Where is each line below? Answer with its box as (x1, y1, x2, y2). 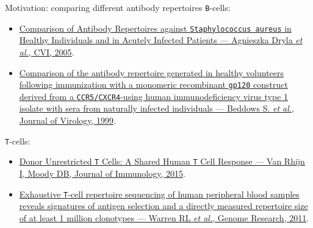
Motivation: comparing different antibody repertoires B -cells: (5, 1, 231, 13)
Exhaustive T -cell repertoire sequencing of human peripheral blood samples (19, 187, 300, 200)
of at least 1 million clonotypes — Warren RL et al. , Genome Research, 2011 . (19, 211, 309, 224)
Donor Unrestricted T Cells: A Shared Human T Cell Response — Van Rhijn (19, 155, 305, 168)
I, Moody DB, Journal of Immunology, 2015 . (19, 166, 185, 179)
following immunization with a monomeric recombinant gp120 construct (19, 78, 288, 91)
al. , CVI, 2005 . (19, 45, 74, 58)
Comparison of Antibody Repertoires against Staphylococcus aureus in (19, 21, 292, 34)
